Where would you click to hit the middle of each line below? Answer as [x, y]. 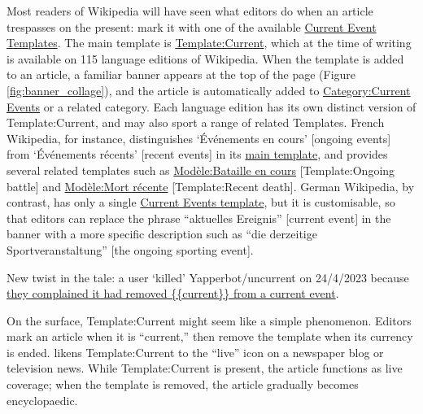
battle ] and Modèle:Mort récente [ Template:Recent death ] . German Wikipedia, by [211, 186]
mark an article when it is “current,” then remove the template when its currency [210, 336]
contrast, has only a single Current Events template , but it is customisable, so [201, 202]
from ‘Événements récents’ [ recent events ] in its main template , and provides [197, 154]
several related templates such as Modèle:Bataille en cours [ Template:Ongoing [201, 170]
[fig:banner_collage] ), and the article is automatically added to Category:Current [209, 90]
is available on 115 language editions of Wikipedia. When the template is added [205, 58]
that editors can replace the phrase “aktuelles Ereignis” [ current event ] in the [199, 218]
